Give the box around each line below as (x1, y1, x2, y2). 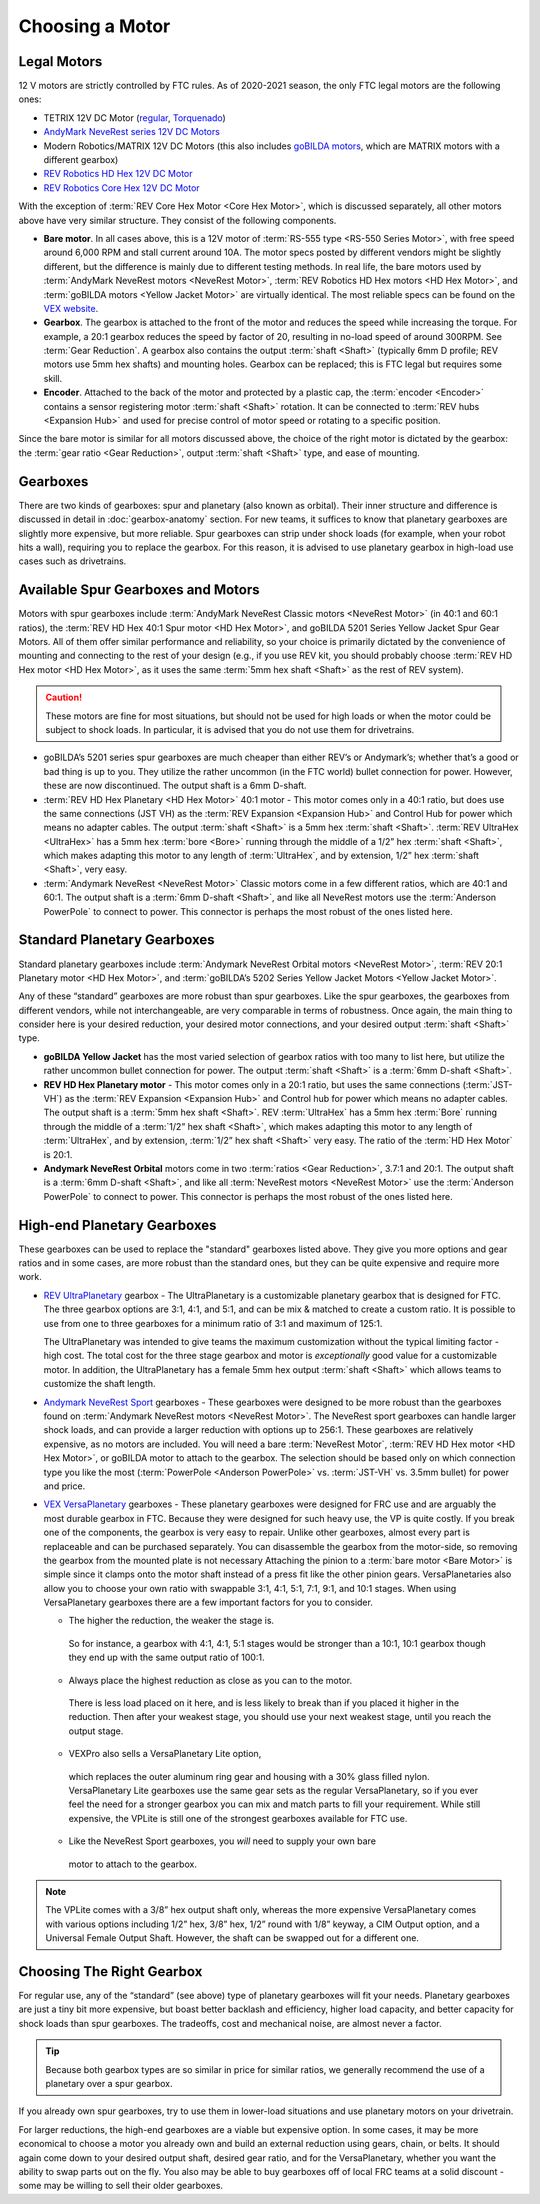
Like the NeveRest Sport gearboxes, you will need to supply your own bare (68, 1835, 377, 1847)
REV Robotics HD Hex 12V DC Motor (43, 168, 194, 180)
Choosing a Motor (18, 15, 171, 37)
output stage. (68, 1725, 124, 1737)
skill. (43, 372, 63, 384)
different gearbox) (43, 154, 119, 166)
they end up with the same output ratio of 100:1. (68, 1651, 265, 1664)
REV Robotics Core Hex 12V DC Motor (43, 181, 200, 194)
